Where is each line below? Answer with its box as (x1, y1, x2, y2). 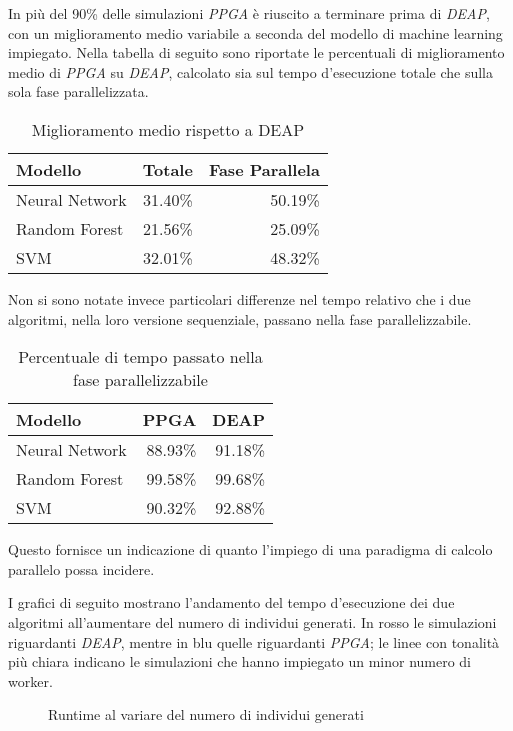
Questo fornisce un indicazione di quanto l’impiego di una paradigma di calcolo (8, 539, 493, 560)
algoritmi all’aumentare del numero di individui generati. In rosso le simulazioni (8, 611, 497, 632)
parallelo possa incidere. (8, 558, 155, 579)
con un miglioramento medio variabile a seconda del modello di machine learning (8, 22, 503, 43)
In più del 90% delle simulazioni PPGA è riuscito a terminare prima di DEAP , (8, 3, 490, 23)
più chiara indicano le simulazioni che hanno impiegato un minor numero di (8, 651, 472, 672)
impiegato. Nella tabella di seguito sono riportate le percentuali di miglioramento (8, 42, 505, 63)
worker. (8, 670, 53, 691)
